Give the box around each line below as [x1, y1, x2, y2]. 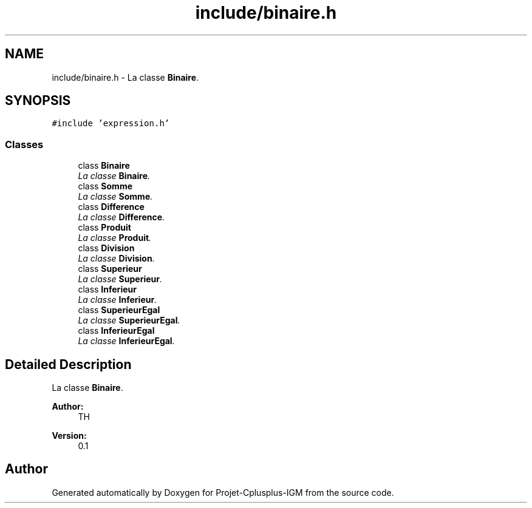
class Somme [78, 181, 133, 192]
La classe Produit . [78, 232, 152, 243]
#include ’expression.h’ [52, 118, 170, 129]
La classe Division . [78, 253, 155, 264]
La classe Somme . [78, 191, 153, 202]
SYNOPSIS [5, 93, 71, 109]
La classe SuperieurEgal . [78, 315, 180, 326]
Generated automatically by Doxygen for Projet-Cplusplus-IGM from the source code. [52, 487, 394, 498]
